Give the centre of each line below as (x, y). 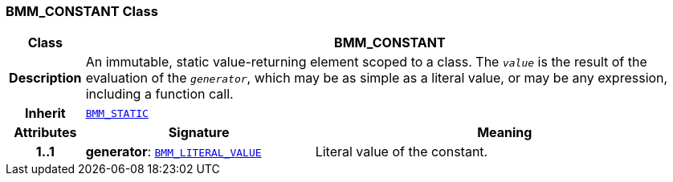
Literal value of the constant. (402, 152)
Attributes (45, 133)
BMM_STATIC (117, 113)
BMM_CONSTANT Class (82, 11)
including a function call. (159, 94)
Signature (199, 133)
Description (45, 78)
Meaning (505, 133)
